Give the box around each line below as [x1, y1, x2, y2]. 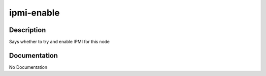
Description [9, 26, 46, 34]
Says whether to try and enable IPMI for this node [9, 39, 110, 45]
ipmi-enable [9, 7, 60, 18]
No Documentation [9, 64, 48, 70]
